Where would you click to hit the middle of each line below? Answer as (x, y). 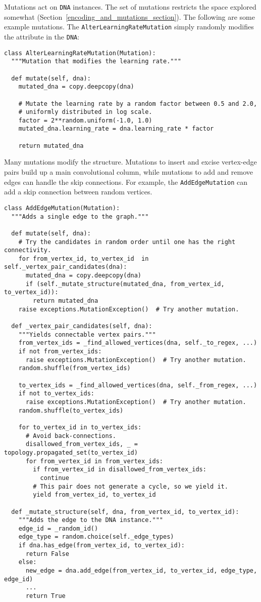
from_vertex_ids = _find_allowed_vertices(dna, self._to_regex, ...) (138, 343)
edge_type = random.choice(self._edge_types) (96, 537)
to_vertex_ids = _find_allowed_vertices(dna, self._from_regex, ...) (138, 385)
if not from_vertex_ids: (60, 352)
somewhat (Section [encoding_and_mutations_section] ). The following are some (129, 16)
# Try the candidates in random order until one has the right (127, 242)
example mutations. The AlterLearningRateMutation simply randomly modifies (129, 27)
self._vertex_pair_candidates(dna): (66, 267)
